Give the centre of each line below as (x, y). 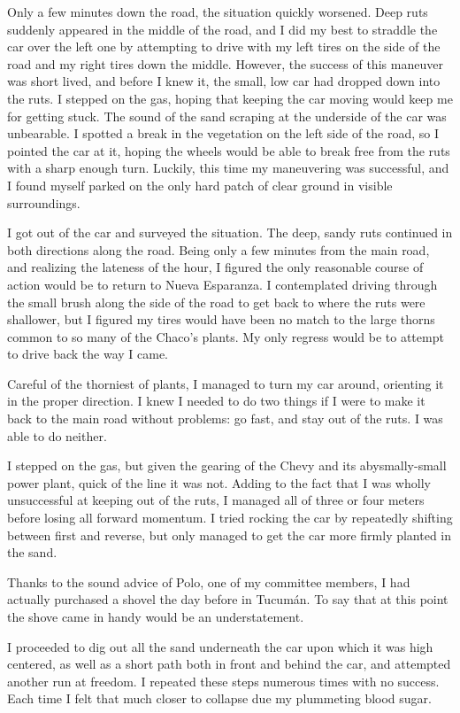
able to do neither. (57, 435)
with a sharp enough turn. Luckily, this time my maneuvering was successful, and (228, 168)
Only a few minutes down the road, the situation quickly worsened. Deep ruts (218, 12)
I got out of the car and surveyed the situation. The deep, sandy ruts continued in (230, 232)
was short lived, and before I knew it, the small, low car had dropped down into (224, 81)
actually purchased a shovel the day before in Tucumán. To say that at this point (228, 599)
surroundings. (44, 202)
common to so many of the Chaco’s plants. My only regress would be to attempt (226, 336)
